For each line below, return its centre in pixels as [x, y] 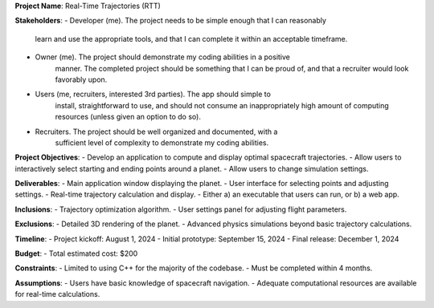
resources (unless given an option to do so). [128, 117]
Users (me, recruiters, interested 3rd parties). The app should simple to [153, 94]
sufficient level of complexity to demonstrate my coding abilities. [162, 142]
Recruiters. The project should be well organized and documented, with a [156, 132]
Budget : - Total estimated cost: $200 [76, 253]
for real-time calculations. [57, 294]
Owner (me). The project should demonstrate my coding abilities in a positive [163, 57]
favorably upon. [81, 79]
